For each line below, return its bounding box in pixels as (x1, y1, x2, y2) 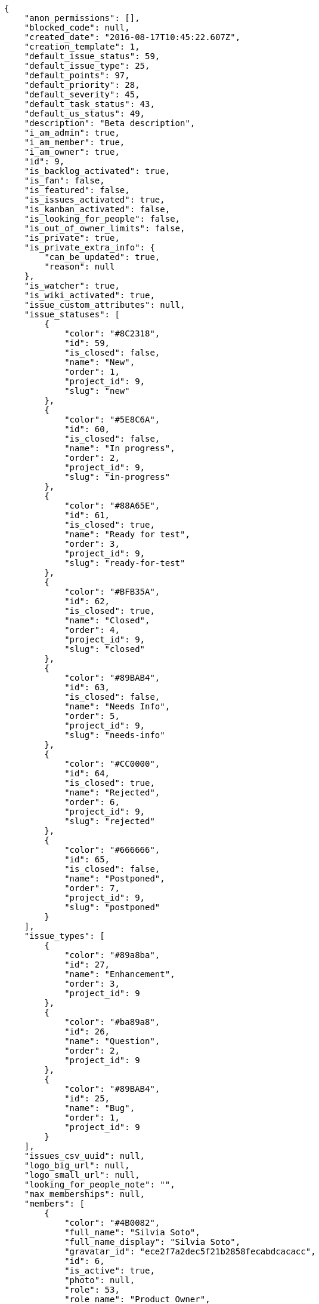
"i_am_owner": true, (24, 147, 120, 157)
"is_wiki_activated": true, (24, 290, 155, 300)
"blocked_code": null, (24, 23, 130, 32)
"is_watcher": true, (24, 281, 120, 290)
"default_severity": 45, (24, 90, 140, 99)
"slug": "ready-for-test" (64, 558, 185, 568)
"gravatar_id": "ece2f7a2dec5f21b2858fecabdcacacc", (64, 1247, 316, 1256)
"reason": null (44, 262, 115, 271)
